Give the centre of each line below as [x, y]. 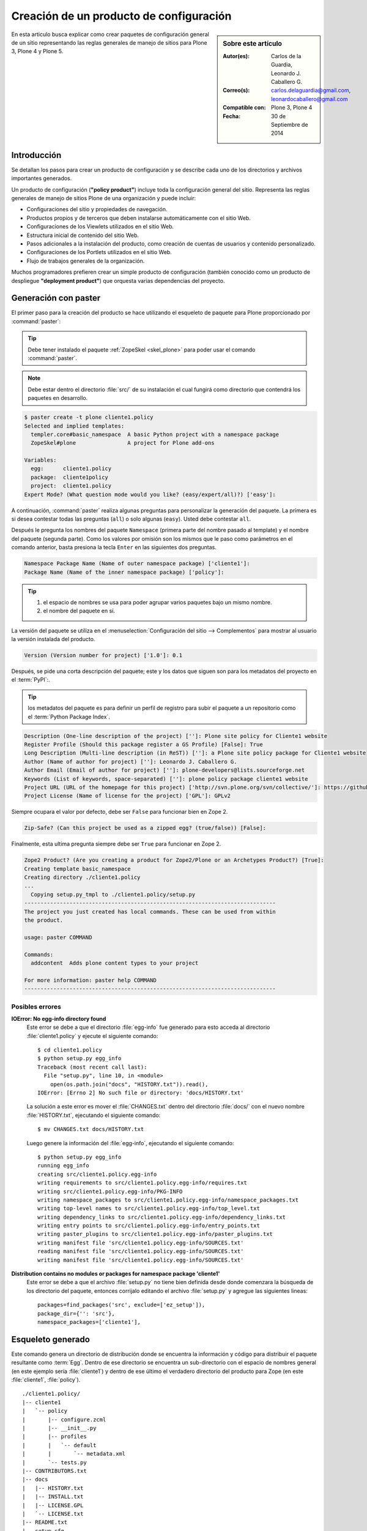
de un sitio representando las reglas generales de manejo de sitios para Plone [109, 42]
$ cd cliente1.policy [70, 1050]
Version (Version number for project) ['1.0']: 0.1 [103, 656]
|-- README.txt [45, 1522]
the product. [44, 920]
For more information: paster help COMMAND [91, 980]
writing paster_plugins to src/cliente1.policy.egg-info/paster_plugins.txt [155, 1234]
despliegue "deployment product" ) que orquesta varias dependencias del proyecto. [118, 280]
